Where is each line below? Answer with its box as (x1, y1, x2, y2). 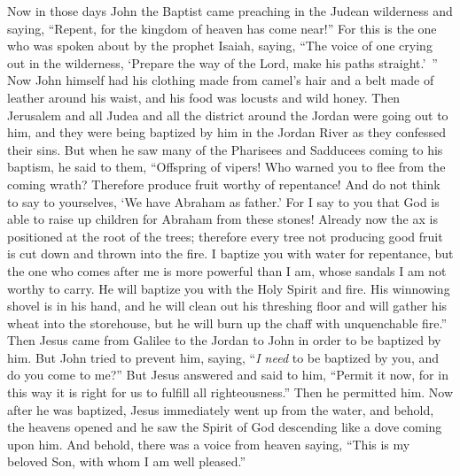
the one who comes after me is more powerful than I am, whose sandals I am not (7, 261, 447, 280)
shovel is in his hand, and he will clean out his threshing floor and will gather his (7, 296, 448, 315)
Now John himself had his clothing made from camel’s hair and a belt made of (7, 71, 434, 89)
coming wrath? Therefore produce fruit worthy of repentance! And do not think (7, 174, 441, 193)
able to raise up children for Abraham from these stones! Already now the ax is (7, 210, 438, 228)
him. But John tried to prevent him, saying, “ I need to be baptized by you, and (7, 348, 440, 366)
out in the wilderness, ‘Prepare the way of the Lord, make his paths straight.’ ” (7, 53, 438, 72)
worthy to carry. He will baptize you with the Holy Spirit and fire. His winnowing (7, 279, 450, 297)
